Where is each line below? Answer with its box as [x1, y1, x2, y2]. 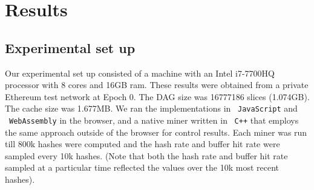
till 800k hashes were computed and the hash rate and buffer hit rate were [5, 138, 280, 150]
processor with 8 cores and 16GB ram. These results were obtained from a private [5, 78, 309, 91]
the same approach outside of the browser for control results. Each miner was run [5, 125, 307, 138]
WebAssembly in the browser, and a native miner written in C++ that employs [9, 114, 299, 127]
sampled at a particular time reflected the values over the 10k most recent [5, 161, 280, 174]
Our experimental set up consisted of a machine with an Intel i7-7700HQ [5, 66, 275, 79]
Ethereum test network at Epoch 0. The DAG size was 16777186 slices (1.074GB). [5, 90, 310, 103]
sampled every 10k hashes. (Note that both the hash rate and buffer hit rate [5, 149, 288, 162]
